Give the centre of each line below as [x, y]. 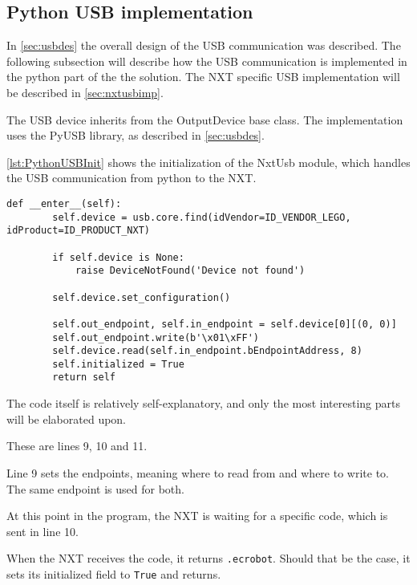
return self [84, 378]
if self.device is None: [118, 257]
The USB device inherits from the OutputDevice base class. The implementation [205, 119]
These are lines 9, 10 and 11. [77, 446]
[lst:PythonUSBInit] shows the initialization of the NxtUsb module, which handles [208, 162]
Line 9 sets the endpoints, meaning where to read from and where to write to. [198, 472]
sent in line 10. [43, 531]
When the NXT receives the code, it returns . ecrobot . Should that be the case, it [208, 558]
